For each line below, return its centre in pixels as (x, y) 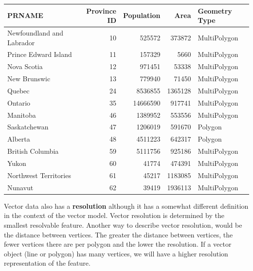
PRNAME (25, 15)
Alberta (19, 139)
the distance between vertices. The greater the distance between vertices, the (118, 234)
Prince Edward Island (40, 54)
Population (142, 15)
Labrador (21, 42)
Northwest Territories (39, 175)
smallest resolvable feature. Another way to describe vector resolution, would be (123, 225)
